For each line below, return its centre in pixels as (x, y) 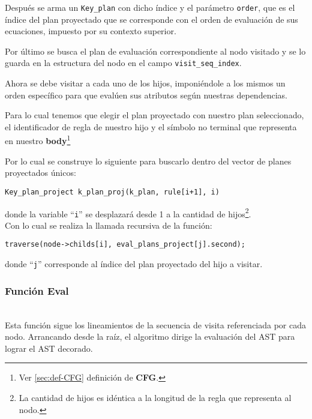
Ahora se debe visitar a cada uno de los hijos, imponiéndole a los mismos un (145, 83)
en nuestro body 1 (38, 140)
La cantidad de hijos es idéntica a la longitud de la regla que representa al (155, 397)
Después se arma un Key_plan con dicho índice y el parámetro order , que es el (150, 7)
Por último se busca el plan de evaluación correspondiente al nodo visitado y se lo (155, 51)
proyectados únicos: (40, 173)
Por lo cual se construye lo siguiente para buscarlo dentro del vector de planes (148, 161)
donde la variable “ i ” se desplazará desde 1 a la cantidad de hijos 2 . (128, 213)
